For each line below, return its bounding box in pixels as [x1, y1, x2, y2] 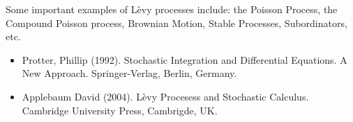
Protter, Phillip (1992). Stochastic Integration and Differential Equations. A [22, 52, 347, 67]
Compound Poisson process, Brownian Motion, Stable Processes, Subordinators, [6, 15, 347, 30]
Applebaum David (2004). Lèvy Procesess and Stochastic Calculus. [22, 89, 309, 103]
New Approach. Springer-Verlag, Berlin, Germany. [22, 66, 237, 80]
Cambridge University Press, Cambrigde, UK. [22, 103, 218, 117]
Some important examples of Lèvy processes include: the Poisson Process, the [6, 2, 338, 16]
